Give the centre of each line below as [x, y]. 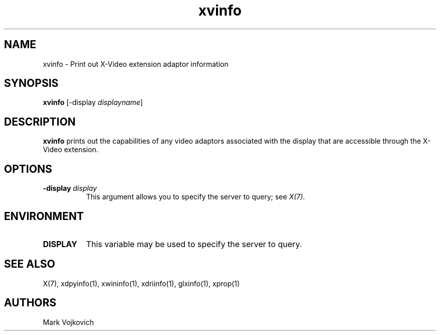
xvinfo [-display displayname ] [93, 102]
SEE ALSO [30, 264]
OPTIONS [28, 169]
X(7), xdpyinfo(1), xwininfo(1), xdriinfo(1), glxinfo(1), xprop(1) [141, 283]
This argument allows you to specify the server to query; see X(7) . [196, 197]
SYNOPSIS [31, 83]
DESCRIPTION [40, 122]
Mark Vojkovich [68, 322]
